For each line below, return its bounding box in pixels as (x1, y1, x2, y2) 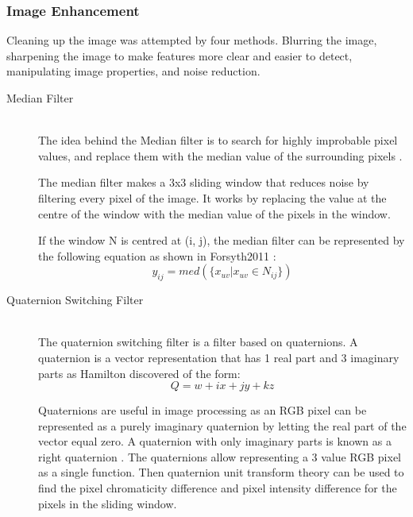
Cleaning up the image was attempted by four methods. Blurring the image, (6, 32, 377, 48)
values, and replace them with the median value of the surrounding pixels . (38, 147, 403, 164)
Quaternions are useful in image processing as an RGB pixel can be (38, 402, 367, 419)
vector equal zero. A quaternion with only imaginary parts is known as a (38, 433, 392, 449)
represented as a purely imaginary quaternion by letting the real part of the (38, 417, 407, 434)
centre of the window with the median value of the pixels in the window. (38, 205, 391, 222)
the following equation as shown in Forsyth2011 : (38, 247, 276, 264)
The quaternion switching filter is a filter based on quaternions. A (38, 334, 358, 350)
